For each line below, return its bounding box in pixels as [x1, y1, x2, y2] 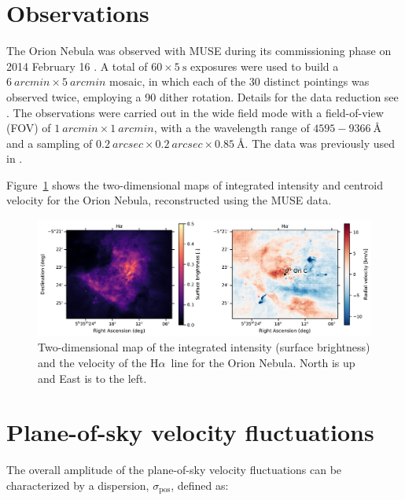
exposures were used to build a [190, 57, 339, 74]
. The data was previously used [245, 134, 396, 151]
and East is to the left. [38, 369, 147, 386]
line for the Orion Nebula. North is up [171, 355, 355, 371]
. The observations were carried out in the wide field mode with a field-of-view [6, 104, 384, 120]
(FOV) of [6, 119, 51, 136]
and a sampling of [6, 134, 93, 151]
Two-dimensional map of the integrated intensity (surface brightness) [38, 339, 370, 355]
